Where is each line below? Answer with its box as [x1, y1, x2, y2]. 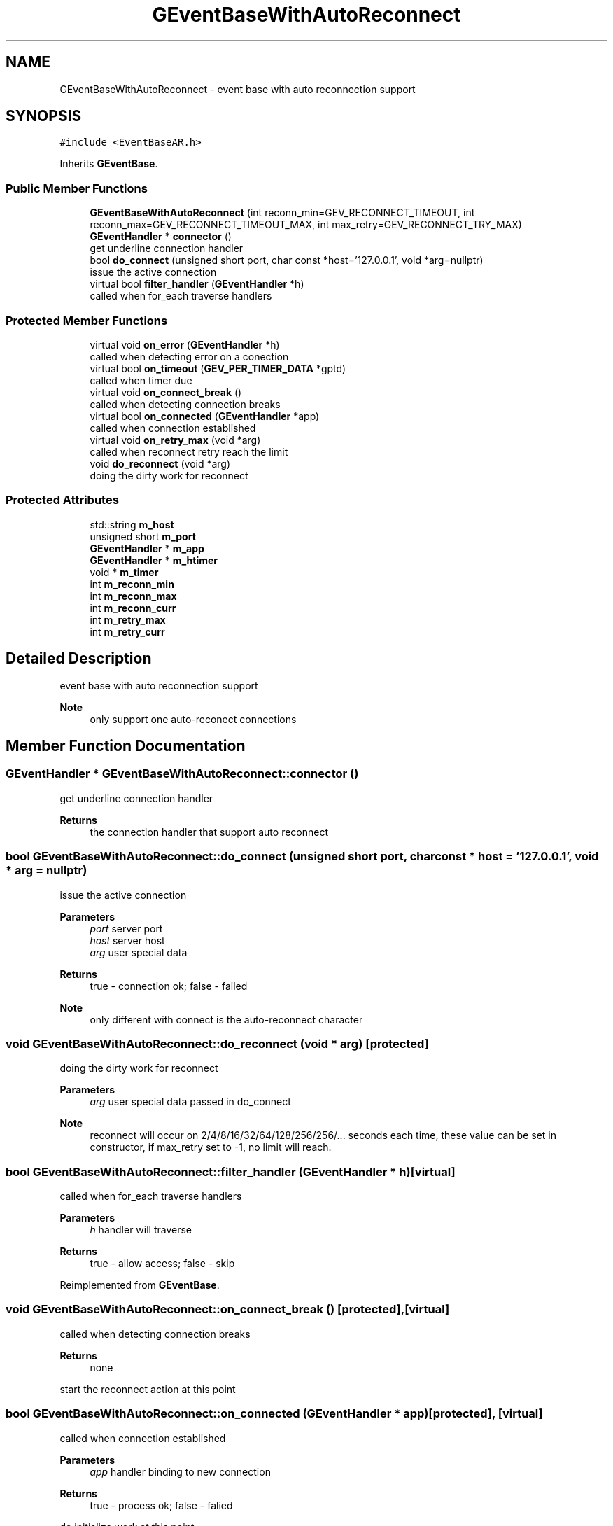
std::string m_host [90, 518, 174, 531]
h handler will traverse [90, 1224, 192, 1235]
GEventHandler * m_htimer [90, 554, 218, 566]
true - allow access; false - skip [90, 1257, 235, 1269]
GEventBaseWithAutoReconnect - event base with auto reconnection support [59, 83, 416, 95]
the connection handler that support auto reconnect [90, 825, 329, 838]
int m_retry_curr [90, 625, 165, 638]
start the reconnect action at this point [59, 1382, 236, 1395]
